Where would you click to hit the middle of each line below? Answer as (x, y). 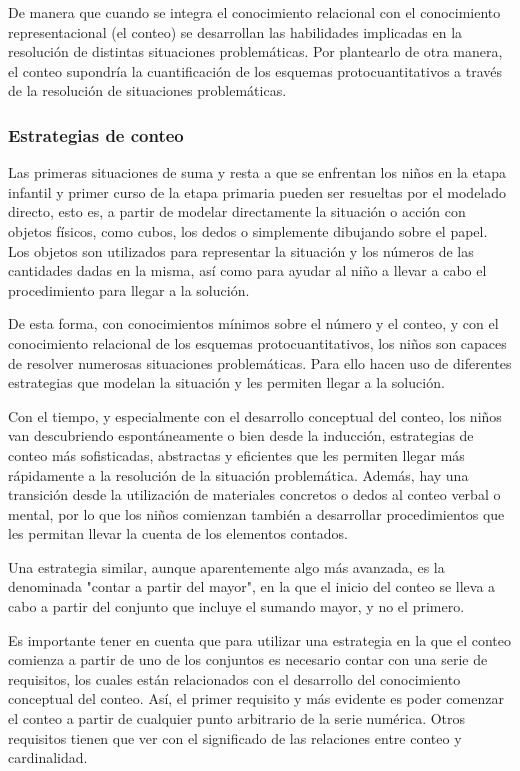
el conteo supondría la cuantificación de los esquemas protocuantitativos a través (255, 70)
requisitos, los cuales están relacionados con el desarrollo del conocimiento (234, 678)
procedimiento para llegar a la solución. (129, 289)
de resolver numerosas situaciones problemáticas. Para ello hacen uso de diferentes (260, 362)
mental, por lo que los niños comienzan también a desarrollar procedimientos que (256, 513)
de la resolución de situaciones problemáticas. (147, 90)
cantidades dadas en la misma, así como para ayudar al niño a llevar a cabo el (247, 270)
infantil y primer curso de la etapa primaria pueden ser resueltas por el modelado (257, 191)
